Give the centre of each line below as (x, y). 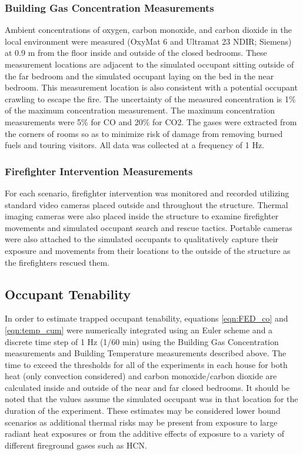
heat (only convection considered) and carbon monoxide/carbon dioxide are (141, 376)
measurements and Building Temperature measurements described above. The (146, 353)
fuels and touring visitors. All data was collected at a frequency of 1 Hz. (135, 145)
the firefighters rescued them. (57, 262)
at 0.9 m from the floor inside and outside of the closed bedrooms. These (136, 53)
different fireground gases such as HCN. (76, 445)
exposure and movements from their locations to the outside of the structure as (148, 250)
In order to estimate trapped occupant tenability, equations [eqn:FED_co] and (146, 318)
